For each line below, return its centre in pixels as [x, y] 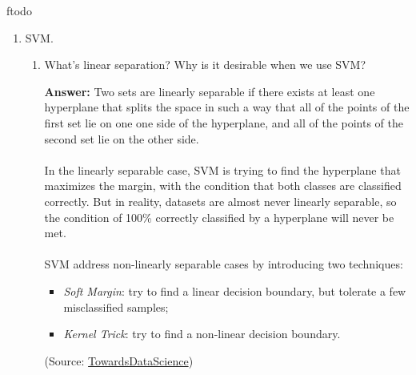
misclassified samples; [116, 306]
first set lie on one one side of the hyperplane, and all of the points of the [224, 122]
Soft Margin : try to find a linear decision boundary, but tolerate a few [235, 290]
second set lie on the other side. [122, 138]
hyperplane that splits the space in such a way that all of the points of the [227, 107]
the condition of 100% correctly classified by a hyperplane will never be [219, 217]
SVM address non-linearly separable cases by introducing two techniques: [224, 264]
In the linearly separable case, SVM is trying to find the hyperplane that [222, 169]
